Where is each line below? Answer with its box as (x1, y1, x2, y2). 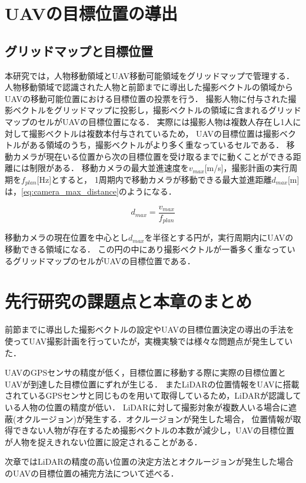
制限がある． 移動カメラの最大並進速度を (29, 162, 189, 174)
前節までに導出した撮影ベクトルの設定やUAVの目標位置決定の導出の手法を (5, 323, 294, 336)
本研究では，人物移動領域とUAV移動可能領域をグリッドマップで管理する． (5, 69, 294, 81)
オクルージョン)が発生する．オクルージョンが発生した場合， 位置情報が (16, 412, 293, 425)
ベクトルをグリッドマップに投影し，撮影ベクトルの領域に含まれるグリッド (12, 104, 301, 116)
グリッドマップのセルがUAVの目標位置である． (12, 254, 195, 267)
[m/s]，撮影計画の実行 (204, 162, 290, 174)
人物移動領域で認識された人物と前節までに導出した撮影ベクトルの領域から (5, 81, 293, 93)
